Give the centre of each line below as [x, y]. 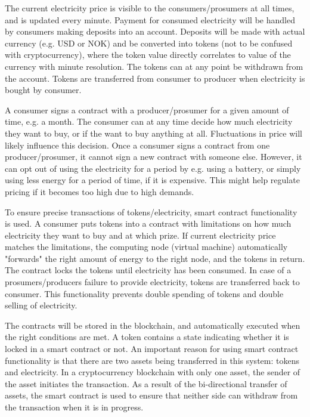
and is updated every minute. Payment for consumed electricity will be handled [150, 19]
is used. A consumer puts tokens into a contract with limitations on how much [148, 223]
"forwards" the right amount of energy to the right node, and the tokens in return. [155, 258]
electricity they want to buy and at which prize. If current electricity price [140, 235]
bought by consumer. [43, 90]
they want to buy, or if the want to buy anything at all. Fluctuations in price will [154, 133]
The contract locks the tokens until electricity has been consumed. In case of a [148, 270]
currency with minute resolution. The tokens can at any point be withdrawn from [154, 66]
